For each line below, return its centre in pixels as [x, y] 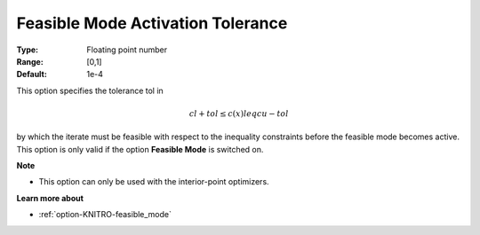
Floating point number [127, 50]
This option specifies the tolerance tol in [90, 90]
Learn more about [50, 198]
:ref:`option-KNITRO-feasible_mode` [105, 215]
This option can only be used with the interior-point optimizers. [154, 182]
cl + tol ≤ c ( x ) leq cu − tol [239, 114]
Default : [32, 74]
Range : [30, 61]
